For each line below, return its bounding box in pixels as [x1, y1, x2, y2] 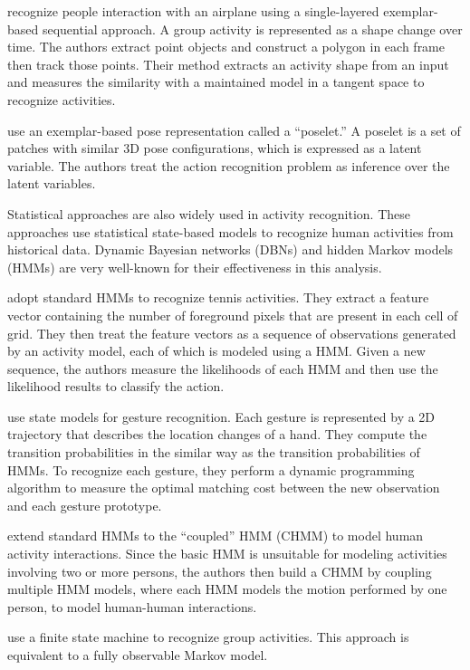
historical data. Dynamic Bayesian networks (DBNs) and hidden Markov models [7, 240, 454, 259]
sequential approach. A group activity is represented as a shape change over [42, 19, 463, 38]
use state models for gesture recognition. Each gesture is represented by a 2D [7, 407, 436, 426]
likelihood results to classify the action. [7, 377, 225, 396]
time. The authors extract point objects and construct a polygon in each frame [7, 37, 445, 56]
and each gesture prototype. [7, 495, 162, 514]
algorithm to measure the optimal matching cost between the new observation [7, 478, 440, 497]
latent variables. [7, 174, 96, 193]
